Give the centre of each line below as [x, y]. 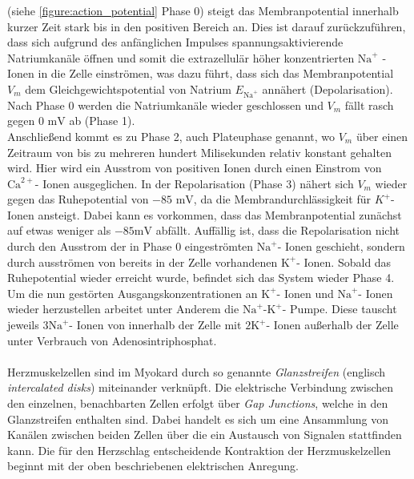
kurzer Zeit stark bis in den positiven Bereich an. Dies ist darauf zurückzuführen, [207, 26]
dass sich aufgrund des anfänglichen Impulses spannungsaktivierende [175, 42]
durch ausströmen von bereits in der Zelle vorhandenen [143, 262]
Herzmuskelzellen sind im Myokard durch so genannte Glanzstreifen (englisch [197, 371]
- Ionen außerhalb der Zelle [332, 325]
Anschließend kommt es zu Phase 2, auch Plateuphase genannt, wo [171, 136]
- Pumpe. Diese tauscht [340, 309]
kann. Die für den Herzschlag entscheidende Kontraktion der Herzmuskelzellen [199, 450]
